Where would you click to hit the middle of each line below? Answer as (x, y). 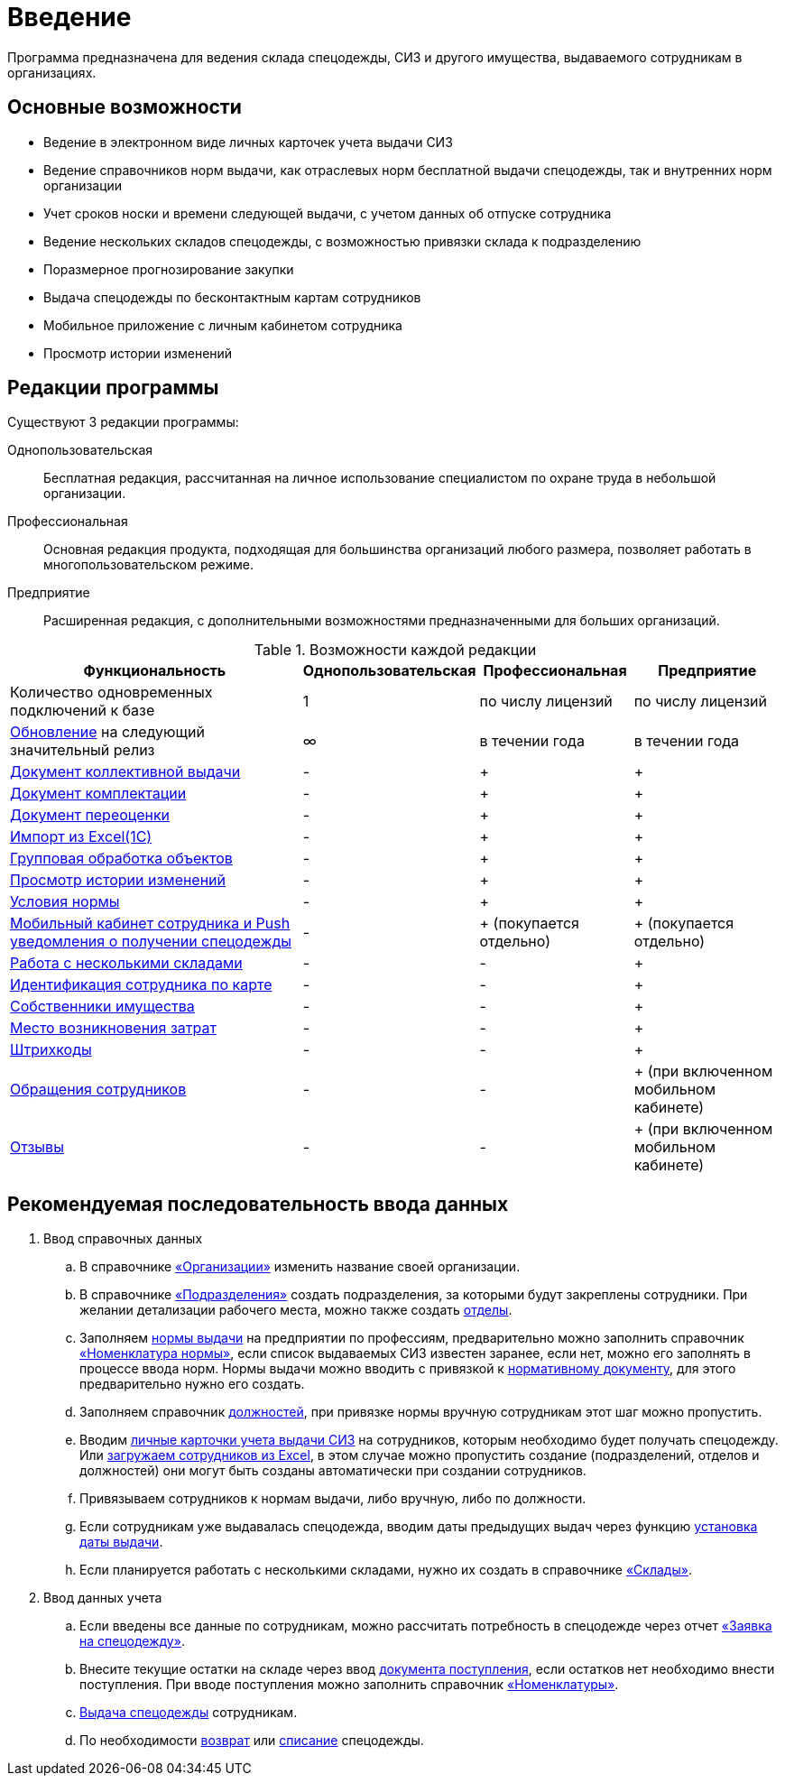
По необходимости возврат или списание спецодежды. (252, 1741)
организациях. (52, 72)
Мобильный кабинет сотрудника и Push (150, 924)
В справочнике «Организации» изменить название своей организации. (300, 1267)
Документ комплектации (98, 794)
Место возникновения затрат (113, 1028)
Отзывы (37, 1147)
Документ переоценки (90, 815)
